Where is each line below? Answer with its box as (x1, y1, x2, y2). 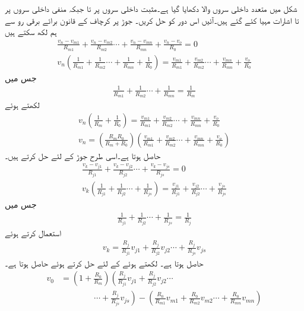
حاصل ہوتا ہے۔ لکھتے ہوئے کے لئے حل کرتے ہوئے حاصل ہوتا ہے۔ (5, 256, 204, 269)
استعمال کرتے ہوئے (5, 226, 61, 239)
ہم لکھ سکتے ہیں (5, 26, 57, 38)
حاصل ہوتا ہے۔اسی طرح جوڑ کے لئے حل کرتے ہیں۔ (5, 149, 161, 161)
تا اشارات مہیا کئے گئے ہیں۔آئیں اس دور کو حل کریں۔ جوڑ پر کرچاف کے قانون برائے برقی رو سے (5, 14, 299, 26)
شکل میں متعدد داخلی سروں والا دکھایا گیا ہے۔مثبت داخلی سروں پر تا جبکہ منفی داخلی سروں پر (5, 2, 297, 14)
